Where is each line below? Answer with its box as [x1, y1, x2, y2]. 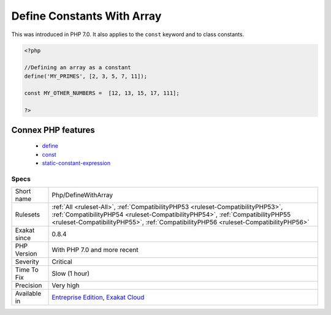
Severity [15, 257, 39, 266]
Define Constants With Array [11, 9, 162, 23]
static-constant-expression [42, 159, 110, 167]
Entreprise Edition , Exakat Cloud [51, 293, 145, 302]
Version [15, 249, 37, 258]
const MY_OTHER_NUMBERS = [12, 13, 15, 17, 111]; [24, 89, 180, 97]
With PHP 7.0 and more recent [51, 246, 139, 254]
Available [15, 289, 42, 298]
